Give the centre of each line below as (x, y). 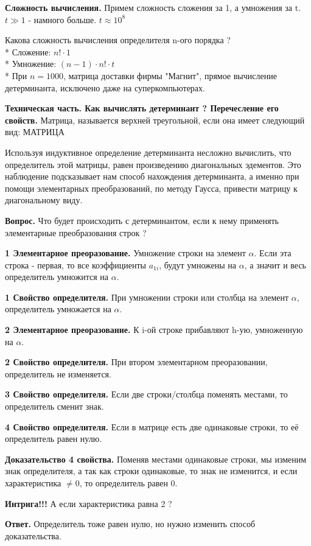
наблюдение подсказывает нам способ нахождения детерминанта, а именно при (152, 176)
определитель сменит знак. (54, 406)
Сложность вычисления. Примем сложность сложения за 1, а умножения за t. (153, 7)
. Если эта (273, 253)
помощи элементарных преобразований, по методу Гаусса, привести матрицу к (151, 188)
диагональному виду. (44, 200)
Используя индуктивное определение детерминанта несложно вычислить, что (148, 152)
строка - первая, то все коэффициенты (75, 264)
